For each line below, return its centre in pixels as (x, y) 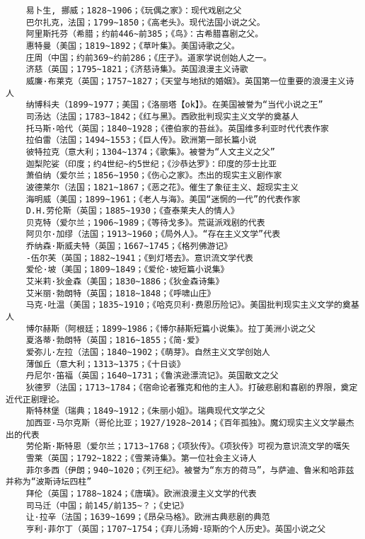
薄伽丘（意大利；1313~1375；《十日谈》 (105, 364)
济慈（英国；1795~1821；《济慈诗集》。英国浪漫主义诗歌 (137, 70)
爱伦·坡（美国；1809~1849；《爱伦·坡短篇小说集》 (127, 270)
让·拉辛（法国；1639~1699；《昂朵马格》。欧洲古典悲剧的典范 (148, 517)
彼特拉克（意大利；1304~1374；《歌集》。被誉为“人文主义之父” (150, 152)
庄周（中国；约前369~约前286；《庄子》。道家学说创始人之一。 (149, 58)
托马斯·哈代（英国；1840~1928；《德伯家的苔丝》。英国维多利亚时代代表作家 (177, 128)
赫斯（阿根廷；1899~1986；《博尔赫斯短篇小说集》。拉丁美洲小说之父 (179, 329)
